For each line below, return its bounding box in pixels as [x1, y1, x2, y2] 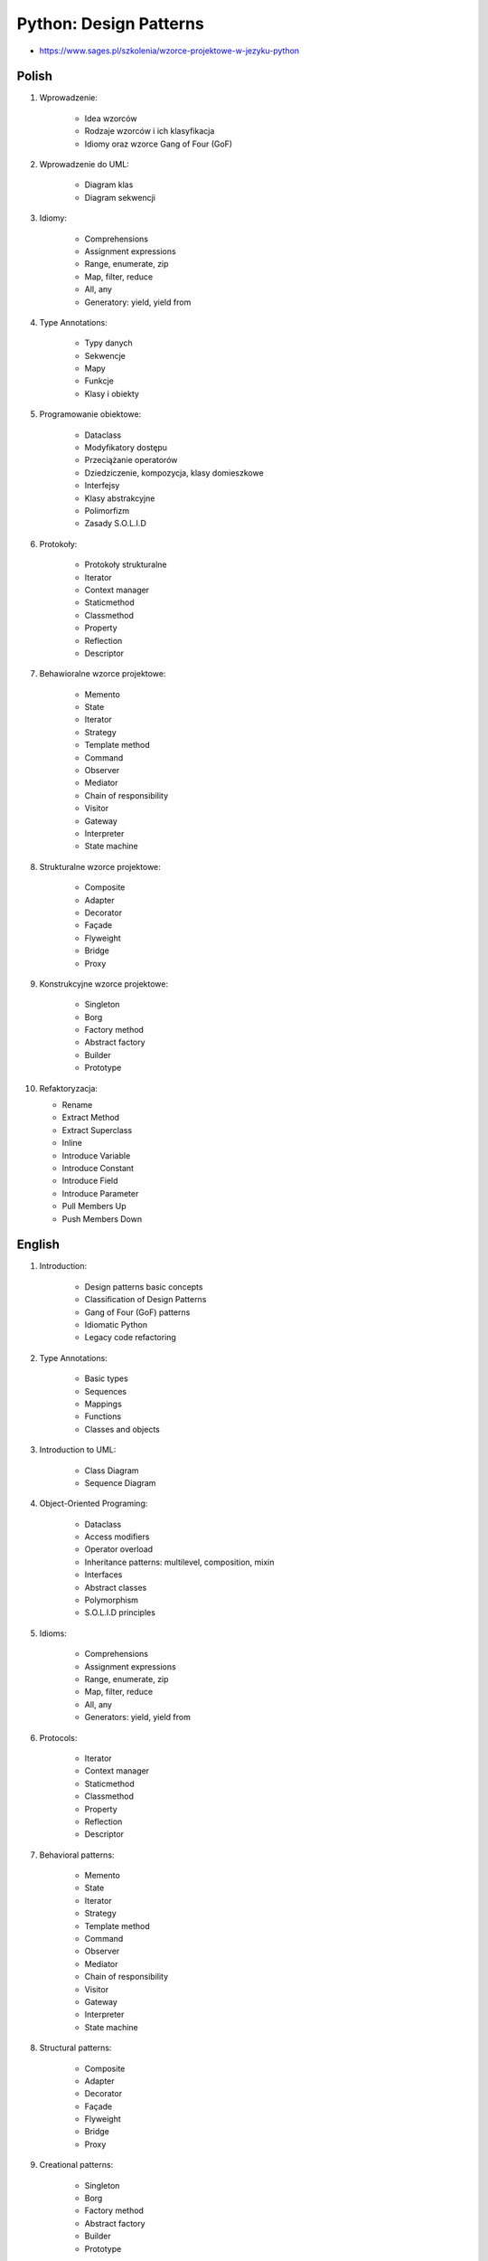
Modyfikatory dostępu [84, 442, 167, 453]
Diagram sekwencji [84, 192, 155, 203]
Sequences [84, 1386, 127, 1396]
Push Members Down [61, 1213, 143, 1225]
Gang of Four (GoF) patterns [84, 1307, 191, 1318]
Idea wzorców [84, 113, 137, 124]
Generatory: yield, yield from [84, 297, 192, 307]
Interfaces [84, 1569, 123, 1580]
